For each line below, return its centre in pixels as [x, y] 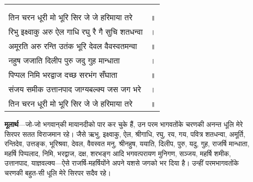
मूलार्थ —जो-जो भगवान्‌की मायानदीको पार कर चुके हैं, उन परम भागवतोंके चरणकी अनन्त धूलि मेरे [124, 124]
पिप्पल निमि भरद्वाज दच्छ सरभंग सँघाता [63, 75]
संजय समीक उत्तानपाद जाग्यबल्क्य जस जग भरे [75, 89]
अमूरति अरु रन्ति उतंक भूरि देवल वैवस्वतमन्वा [73, 46]
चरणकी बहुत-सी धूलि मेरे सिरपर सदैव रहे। [58, 172]
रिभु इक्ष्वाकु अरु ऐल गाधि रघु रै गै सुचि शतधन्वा [76, 31]
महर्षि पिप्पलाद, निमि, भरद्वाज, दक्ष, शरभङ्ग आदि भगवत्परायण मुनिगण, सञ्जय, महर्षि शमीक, [118, 153]
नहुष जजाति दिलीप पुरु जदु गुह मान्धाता [64, 60]
